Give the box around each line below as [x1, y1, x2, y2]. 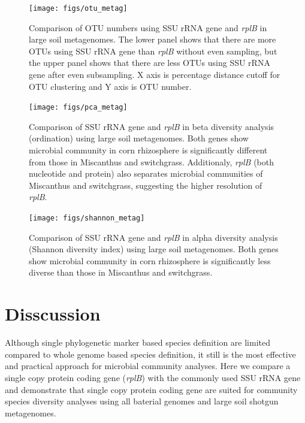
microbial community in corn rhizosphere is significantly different [29, 144, 268, 156]
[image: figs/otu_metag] [29, 4, 128, 13]
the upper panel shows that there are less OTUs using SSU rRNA [29, 56, 270, 69]
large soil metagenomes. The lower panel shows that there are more [29, 33, 276, 46]
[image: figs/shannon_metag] [29, 214, 145, 223]
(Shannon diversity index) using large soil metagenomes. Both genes [29, 243, 279, 255]
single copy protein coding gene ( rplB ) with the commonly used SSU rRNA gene [5, 371, 301, 383]
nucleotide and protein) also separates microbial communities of [29, 167, 263, 180]
